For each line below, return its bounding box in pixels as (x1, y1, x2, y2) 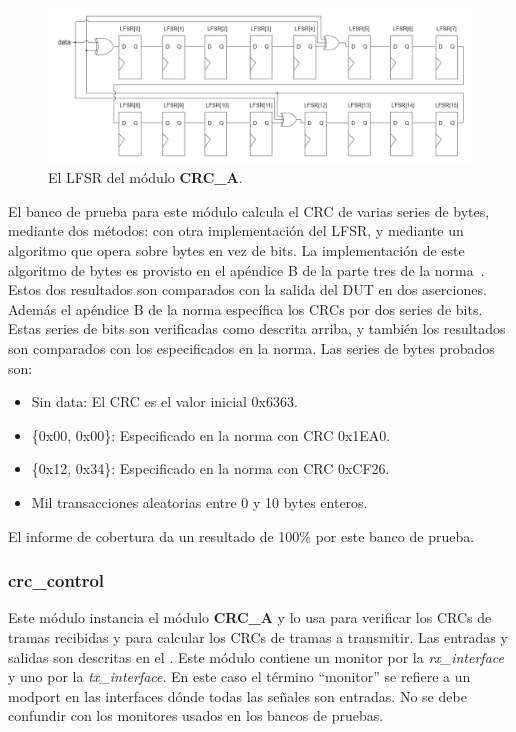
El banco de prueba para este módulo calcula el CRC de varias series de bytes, (8, 200, 490, 221)
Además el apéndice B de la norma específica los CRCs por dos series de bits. (8, 298, 483, 319)
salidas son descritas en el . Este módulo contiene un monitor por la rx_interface (8, 646, 504, 667)
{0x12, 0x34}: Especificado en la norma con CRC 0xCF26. (31, 458, 390, 479)
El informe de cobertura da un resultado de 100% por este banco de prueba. (8, 525, 475, 546)
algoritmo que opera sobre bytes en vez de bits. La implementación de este (8, 240, 465, 261)
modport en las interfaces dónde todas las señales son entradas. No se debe (8, 685, 467, 706)
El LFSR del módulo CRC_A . (48, 167, 243, 188)
